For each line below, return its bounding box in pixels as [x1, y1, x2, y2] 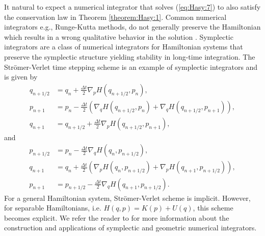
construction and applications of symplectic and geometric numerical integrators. [4, 222, 257, 233]
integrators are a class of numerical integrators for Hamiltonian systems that [4, 41, 243, 52]
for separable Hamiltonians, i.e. [4, 202, 101, 213]
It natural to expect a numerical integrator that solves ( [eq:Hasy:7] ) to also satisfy [4, 2, 261, 12]
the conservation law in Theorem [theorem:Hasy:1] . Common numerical [4, 11, 227, 22]
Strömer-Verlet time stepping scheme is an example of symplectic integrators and [4, 61, 258, 72]
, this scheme [193, 202, 233, 213]
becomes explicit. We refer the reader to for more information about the [4, 212, 229, 223]
